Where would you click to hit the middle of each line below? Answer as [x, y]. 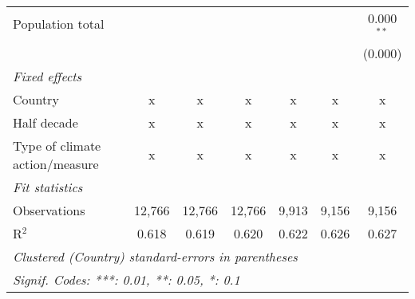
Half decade [45, 122]
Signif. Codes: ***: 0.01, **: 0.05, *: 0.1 [126, 279]
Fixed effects [47, 76]
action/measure [56, 163]
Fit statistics [48, 187]
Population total [59, 24]
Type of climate [57, 145]
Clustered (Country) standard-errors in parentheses [155, 256]
